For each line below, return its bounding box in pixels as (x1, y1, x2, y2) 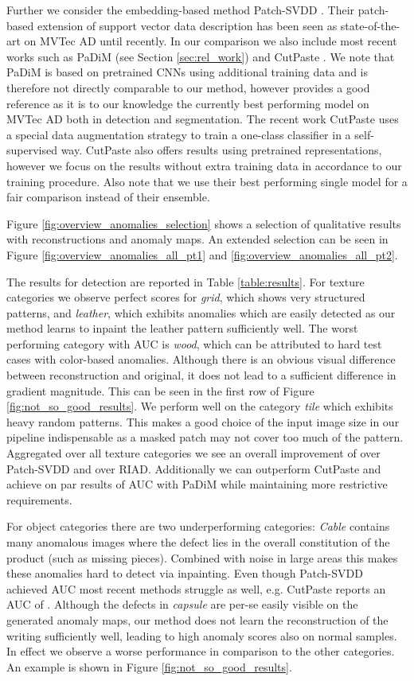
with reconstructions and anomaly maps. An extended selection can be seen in (6, 231, 389, 247)
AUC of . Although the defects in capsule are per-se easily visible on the (6, 596, 358, 613)
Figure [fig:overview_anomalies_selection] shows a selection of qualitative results (6, 215, 401, 232)
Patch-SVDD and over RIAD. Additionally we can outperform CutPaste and (6, 460, 381, 477)
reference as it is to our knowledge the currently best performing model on (6, 95, 369, 111)
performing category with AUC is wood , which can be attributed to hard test (6, 335, 382, 352)
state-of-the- (340, 17, 400, 33)
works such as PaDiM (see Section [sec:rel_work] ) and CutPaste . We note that (6, 48, 395, 64)
